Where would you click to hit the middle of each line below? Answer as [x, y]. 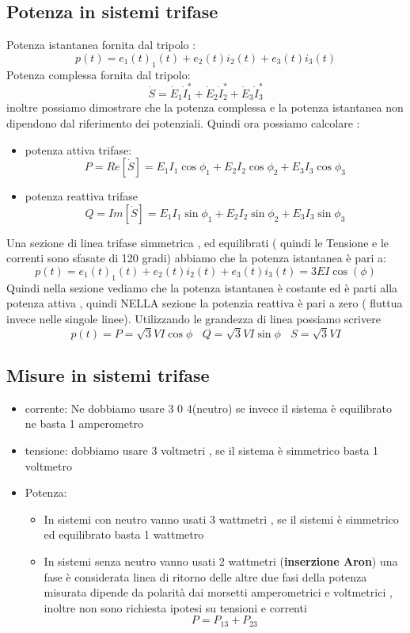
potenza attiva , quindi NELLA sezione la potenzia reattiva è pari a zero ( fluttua [205, 303]
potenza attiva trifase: [78, 149]
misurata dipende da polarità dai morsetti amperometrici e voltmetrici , [218, 592]
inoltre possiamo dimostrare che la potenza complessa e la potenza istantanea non [205, 107]
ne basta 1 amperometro [84, 423]
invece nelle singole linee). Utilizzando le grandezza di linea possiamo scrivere [194, 318]
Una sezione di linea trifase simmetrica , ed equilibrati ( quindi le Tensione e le [198, 242]
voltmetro [48, 465]
